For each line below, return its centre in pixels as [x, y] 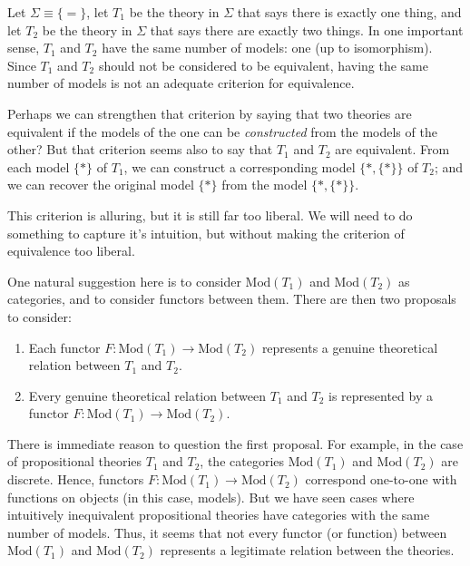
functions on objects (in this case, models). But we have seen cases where [211, 497]
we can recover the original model [101, 185]
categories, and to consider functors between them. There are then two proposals [232, 299]
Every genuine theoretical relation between [147, 395]
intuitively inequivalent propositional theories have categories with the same [219, 515]
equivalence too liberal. [71, 251]
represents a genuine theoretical [350, 347]
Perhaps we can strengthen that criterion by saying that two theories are [210, 113]
